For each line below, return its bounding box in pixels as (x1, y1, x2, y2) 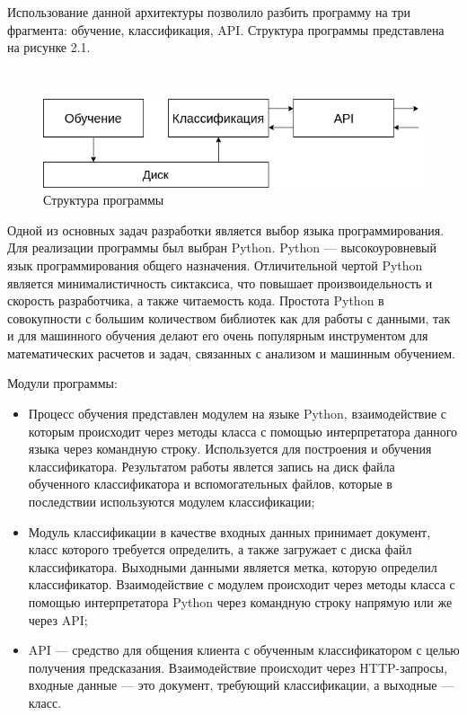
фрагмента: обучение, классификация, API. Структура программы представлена (7, 20, 445, 39)
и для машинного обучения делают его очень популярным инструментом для (7, 326, 428, 345)
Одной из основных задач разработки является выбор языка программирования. (7, 220, 445, 239)
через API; (28, 610, 88, 629)
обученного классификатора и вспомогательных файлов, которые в (28, 474, 392, 493)
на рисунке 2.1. (7, 38, 91, 57)
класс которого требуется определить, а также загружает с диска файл (28, 540, 412, 559)
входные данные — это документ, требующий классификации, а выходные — (28, 675, 454, 694)
